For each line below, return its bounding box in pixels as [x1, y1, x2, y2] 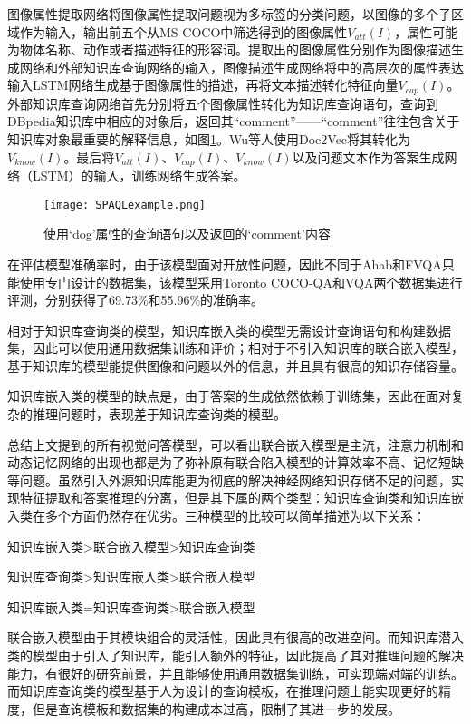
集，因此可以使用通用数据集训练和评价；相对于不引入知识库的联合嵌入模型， [7, 338, 464, 357]
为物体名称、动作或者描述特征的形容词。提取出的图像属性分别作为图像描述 [7, 40, 451, 59]
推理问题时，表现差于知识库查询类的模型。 [32, 405, 286, 424]
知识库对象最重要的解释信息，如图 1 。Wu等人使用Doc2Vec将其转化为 [7, 130, 411, 149]
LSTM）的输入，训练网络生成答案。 [32, 166, 246, 185]
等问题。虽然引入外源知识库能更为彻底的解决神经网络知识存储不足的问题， [7, 470, 451, 489]
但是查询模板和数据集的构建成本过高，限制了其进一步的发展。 [32, 699, 400, 718]
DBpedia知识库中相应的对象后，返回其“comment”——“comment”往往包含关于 [7, 112, 460, 131]
